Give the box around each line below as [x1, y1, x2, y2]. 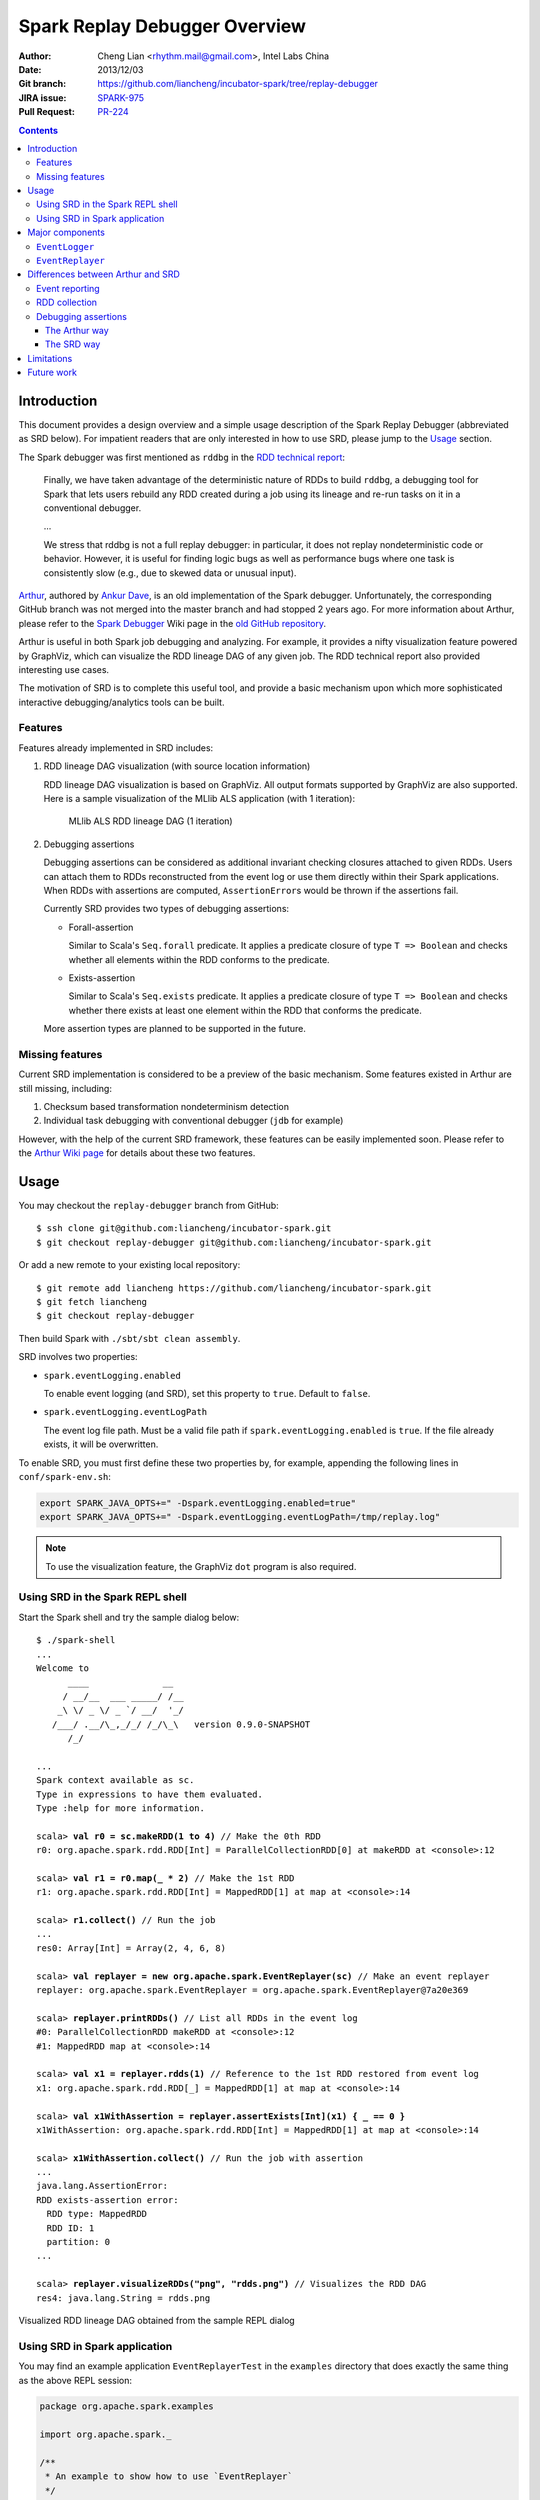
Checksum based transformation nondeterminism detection [43, 1101, 290, 1112]
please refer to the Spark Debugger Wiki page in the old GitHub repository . [18, 617, 327, 629]
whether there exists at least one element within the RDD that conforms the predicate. [68, 1004, 422, 1016]
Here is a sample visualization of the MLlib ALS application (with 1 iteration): [43, 793, 355, 804]
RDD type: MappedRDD [46, 2208, 148, 2220]
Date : [18, 63, 42, 75]
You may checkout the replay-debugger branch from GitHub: [18, 1200, 279, 1212]
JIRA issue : [18, 91, 67, 104]
